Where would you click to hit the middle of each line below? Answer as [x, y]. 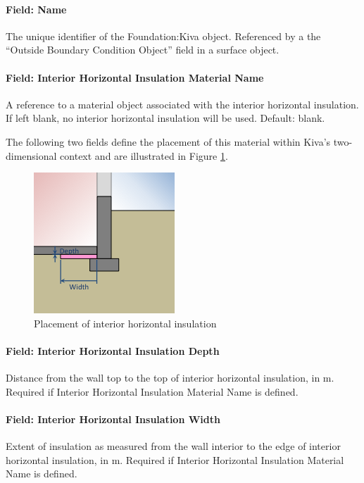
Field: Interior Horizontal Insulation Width [113, 419]
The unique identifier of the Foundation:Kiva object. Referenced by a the [163, 36]
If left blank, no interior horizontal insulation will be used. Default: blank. [165, 118]
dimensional [31, 155]
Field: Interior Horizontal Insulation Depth [113, 350]
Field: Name [36, 9]
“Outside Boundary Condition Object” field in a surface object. [143, 50]
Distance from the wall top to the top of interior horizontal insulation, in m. [170, 378]
